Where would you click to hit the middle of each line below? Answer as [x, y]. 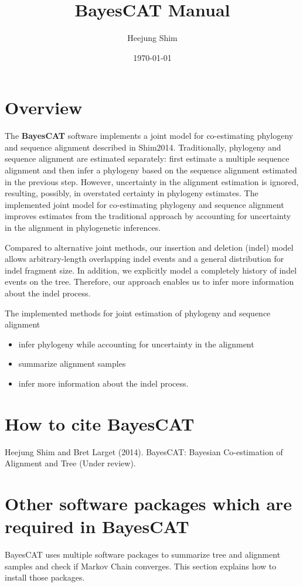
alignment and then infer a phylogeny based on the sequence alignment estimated [151, 170]
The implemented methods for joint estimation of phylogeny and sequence [138, 313]
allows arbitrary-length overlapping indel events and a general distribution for [144, 259]
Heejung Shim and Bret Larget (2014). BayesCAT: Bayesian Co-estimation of [144, 451]
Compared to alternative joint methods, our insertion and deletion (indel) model [149, 247]
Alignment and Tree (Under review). [70, 463]
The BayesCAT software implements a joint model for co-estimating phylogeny [149, 136]
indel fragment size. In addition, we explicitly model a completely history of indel [151, 270]
